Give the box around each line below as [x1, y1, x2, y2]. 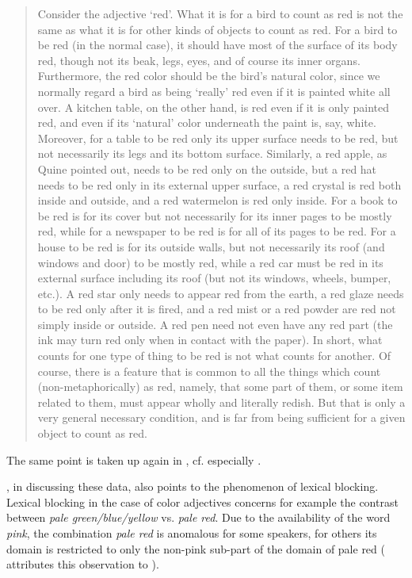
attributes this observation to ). [6, 556, 159, 572]
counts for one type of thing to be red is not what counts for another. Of [37, 347, 391, 364]
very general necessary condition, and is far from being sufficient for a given [37, 409, 406, 426]
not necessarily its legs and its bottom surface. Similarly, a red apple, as [37, 145, 387, 162]
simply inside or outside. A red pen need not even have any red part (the [37, 316, 393, 332]
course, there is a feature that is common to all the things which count [37, 362, 381, 379]
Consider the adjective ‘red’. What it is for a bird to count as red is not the [37, 6, 403, 21]
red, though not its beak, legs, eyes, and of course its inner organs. [37, 52, 360, 68]
